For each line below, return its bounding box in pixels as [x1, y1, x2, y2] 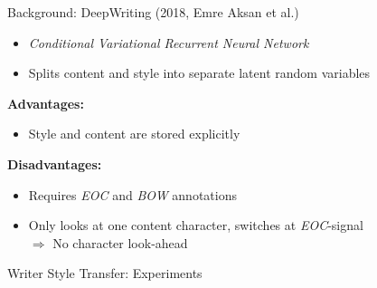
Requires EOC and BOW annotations [28, 185, 237, 204]
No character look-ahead [52, 233, 188, 252]
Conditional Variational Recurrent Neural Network [28, 33, 309, 52]
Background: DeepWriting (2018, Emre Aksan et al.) [7, 3, 299, 21]
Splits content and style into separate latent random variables [28, 63, 371, 82]
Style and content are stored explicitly [28, 124, 240, 143]
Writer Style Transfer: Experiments [7, 264, 203, 283]
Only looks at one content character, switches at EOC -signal [28, 216, 363, 235]
